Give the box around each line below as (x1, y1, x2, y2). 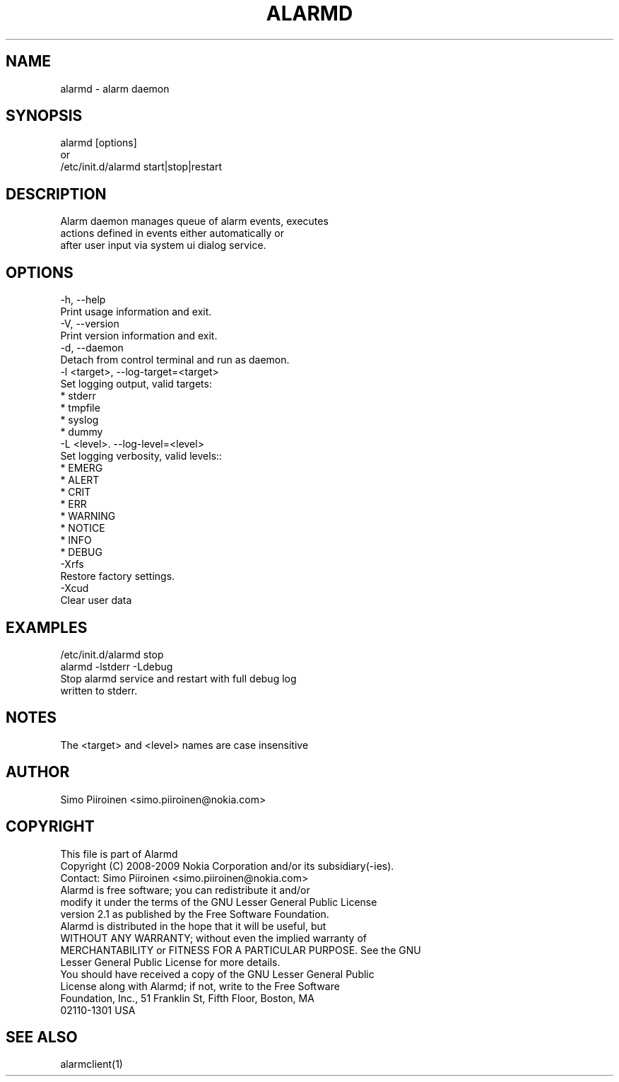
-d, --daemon (60, 342, 124, 354)
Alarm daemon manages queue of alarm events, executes (60, 215, 329, 228)
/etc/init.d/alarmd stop (60, 648, 164, 661)
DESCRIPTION (6, 185, 107, 203)
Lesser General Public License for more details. (60, 955, 281, 968)
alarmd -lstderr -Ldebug (60, 660, 173, 673)
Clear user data (60, 594, 132, 607)
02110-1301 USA (60, 1004, 136, 1016)
